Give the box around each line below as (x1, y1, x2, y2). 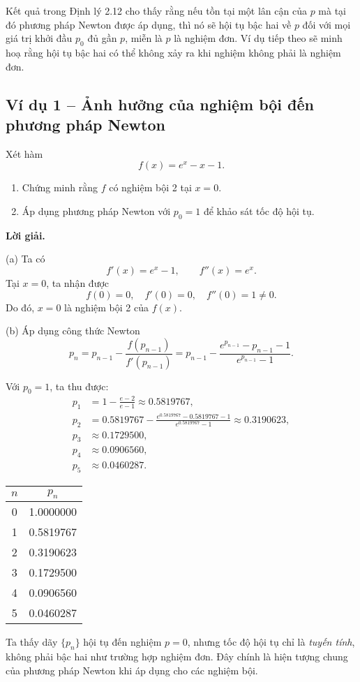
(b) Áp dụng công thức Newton (6, 323, 140, 338)
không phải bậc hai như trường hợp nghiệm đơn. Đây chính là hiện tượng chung (6, 649, 348, 664)
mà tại (318, 3, 346, 17)
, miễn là (125, 31, 163, 45)
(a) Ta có (6, 251, 45, 266)
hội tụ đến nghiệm (83, 635, 162, 649)
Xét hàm (6, 146, 43, 161)
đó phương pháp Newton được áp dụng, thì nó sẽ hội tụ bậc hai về (6, 17, 292, 31)
